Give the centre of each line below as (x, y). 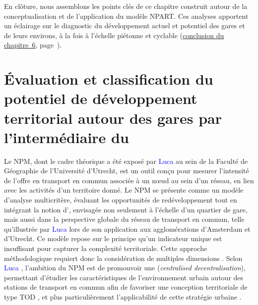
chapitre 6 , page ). (33, 45)
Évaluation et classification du (109, 79)
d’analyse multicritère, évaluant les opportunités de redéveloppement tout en (121, 200)
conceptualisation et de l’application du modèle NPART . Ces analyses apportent (126, 16)
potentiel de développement (101, 98)
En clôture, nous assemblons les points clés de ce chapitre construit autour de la (126, 6)
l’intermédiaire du (66, 137)
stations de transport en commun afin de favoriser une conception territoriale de (126, 287)
